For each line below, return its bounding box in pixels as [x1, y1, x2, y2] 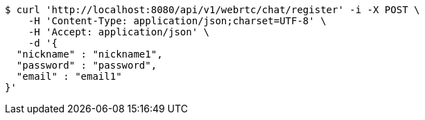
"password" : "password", [16, 60, 157, 71]
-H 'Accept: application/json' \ [28, 26, 210, 37]
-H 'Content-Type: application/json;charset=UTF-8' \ [28, 15, 327, 26]
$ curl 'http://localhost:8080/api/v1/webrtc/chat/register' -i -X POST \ [5, 4, 420, 15]
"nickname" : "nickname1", [16, 49, 163, 60]
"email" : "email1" [16, 71, 122, 82]
